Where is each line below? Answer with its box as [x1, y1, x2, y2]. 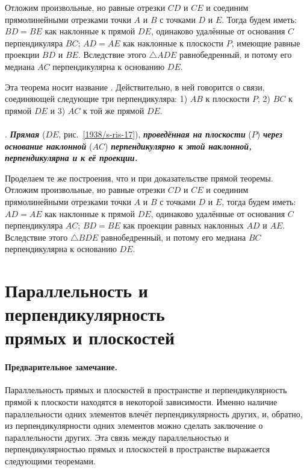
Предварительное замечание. [5, 361, 117, 373]
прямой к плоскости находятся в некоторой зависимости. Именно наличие [5, 396, 278, 408]
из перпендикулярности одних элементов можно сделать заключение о [5, 419, 263, 432]
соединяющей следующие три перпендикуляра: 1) [5, 92, 188, 105]
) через [256, 127, 282, 140]
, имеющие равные [231, 36, 300, 49]
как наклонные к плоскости [123, 36, 224, 49]
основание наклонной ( [5, 139, 93, 152]
